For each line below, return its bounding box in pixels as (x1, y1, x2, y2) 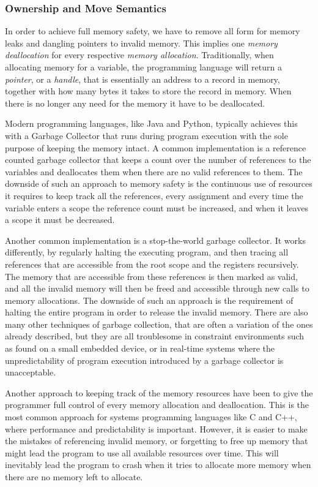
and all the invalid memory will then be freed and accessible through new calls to (5, 282, 309, 295)
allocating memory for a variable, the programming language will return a (5, 61, 282, 73)
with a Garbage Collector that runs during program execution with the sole (5, 129, 288, 142)
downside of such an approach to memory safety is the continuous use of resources (5, 177, 312, 190)
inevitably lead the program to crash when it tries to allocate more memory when (5, 458, 311, 471)
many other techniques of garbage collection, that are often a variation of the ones (5, 317, 313, 330)
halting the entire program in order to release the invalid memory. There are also (5, 306, 308, 319)
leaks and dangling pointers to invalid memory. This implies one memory (5, 36, 278, 49)
